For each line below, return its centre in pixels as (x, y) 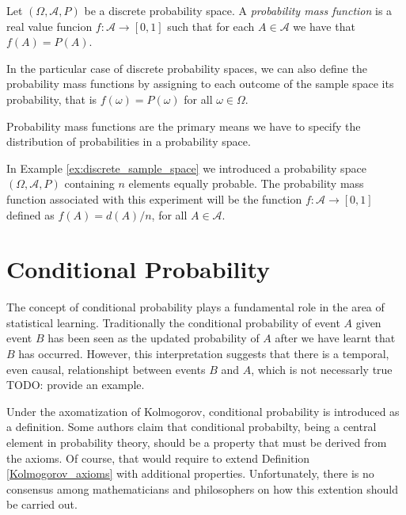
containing (89, 183)
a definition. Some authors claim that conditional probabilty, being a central (192, 427)
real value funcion (49, 26)
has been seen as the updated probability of (154, 338)
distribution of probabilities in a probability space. (129, 141)
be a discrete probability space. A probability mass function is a (238, 10)
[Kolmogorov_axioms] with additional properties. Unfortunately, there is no (190, 473)
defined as (30, 214)
